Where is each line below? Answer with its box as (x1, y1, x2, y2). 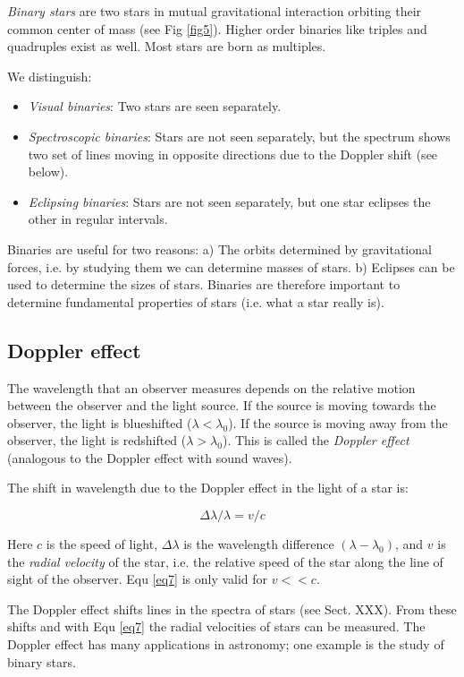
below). (28, 162, 69, 181)
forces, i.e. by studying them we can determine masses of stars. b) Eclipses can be (7, 257, 455, 276)
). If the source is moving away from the (228, 413, 448, 432)
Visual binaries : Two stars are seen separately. (28, 97, 282, 116)
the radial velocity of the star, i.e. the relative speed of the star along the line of (7, 552, 443, 570)
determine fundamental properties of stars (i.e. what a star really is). (7, 292, 384, 311)
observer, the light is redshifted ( (7, 431, 187, 450)
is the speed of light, (46, 535, 158, 553)
